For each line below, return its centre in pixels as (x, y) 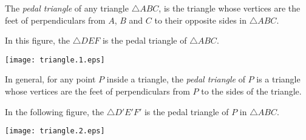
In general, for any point (50, 79)
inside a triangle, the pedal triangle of (176, 79)
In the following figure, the (55, 111)
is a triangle (278, 79)
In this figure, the (38, 40)
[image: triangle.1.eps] (55, 60)
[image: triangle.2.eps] (55, 131)
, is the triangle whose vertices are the (229, 8)
